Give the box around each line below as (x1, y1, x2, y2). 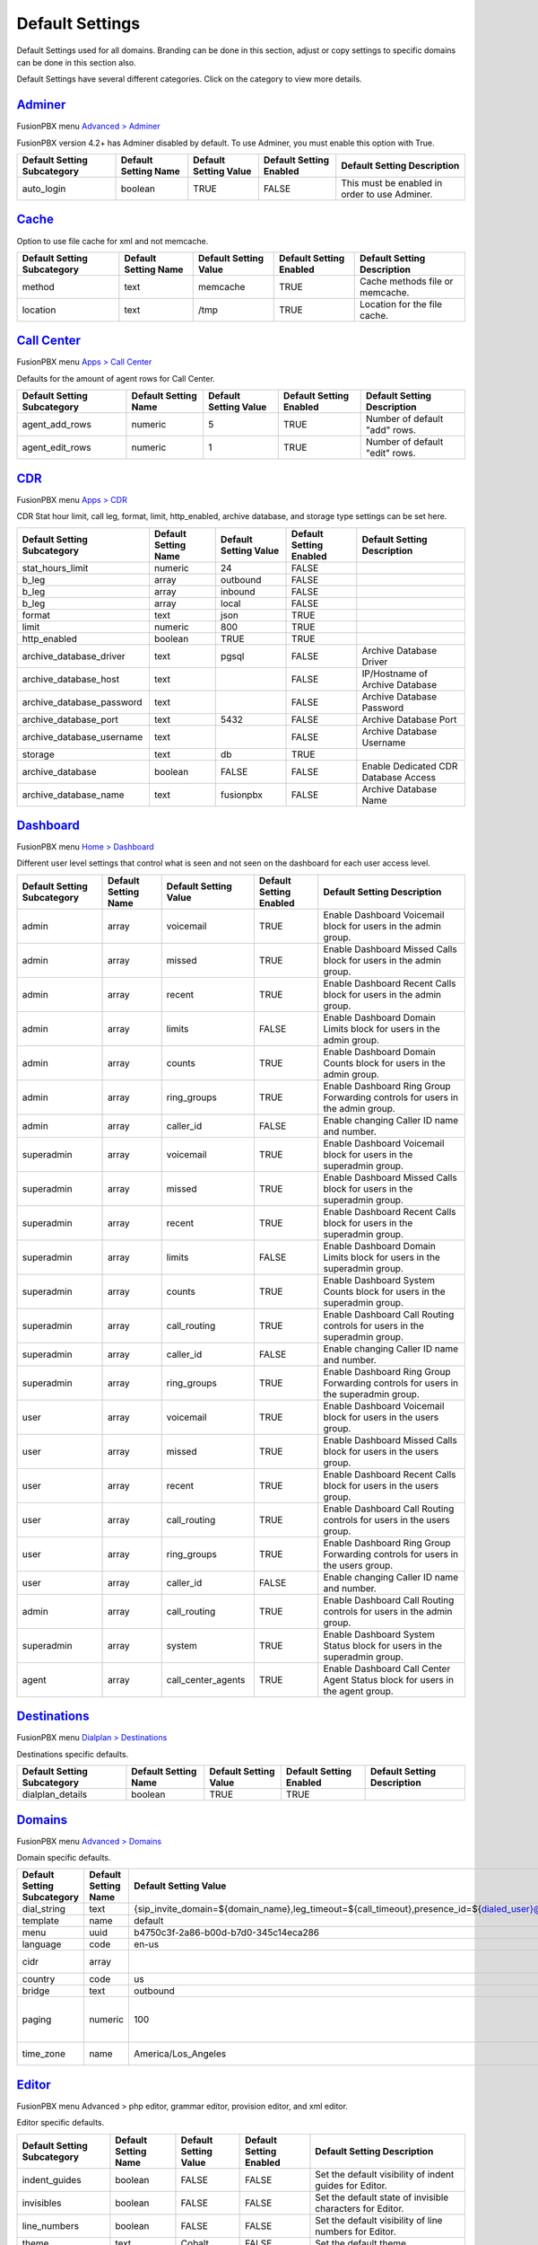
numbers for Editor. (315, 2225, 396, 2238)
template (22, 1915, 60, 1927)
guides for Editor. (315, 2179, 387, 2191)
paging (22, 2013, 52, 2026)
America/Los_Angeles (134, 2047, 227, 2060)
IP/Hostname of (361, 667, 429, 680)
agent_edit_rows (22, 441, 91, 453)
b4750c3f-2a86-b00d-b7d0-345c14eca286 (134, 1926, 320, 1939)
